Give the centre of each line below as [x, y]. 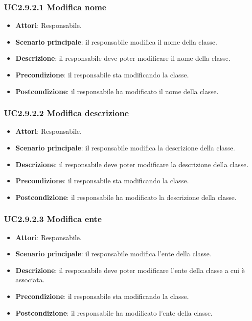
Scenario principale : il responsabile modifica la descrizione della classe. [125, 148]
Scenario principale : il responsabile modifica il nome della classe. [116, 41]
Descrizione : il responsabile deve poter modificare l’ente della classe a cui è [130, 270]
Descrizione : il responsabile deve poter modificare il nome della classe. [123, 58]
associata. [30, 280]
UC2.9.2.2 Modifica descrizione [67, 113]
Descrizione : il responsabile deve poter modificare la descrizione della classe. [132, 164]
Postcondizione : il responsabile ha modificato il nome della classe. [117, 91]
